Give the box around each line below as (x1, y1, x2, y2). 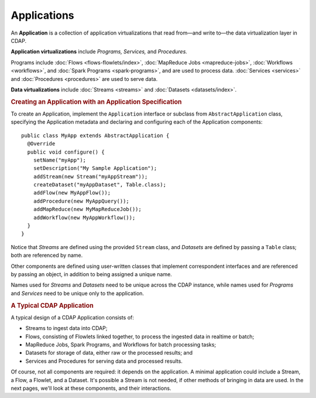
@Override (27, 141, 56, 147)
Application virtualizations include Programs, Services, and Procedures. (11, 48, 187, 55)
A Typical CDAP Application (11, 301, 94, 309)
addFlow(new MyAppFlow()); (33, 189, 111, 196)
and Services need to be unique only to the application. (11, 290, 145, 297)
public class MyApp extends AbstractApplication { (21, 132, 170, 139)
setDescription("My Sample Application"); (33, 165, 157, 172)
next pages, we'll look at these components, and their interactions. (11, 385, 171, 392)
